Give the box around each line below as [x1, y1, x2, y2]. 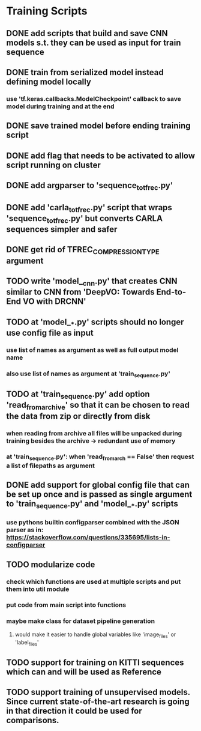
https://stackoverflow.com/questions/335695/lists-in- [6, 533, 170, 542]
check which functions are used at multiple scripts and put [6, 577, 181, 586]
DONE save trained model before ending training [6, 121, 191, 131]
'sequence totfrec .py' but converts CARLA [6, 213, 163, 225]
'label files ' [14, 638, 39, 647]
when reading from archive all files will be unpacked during [6, 429, 182, 437]
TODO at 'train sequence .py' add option [6, 389, 150, 401]
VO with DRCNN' [23, 296, 86, 307]
